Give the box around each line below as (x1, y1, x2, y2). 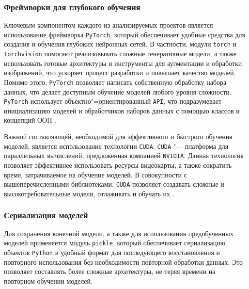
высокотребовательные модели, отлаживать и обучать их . (4, 188, 174, 198)
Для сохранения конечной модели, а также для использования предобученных (4, 228, 233, 238)
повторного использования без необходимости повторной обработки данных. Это (4, 257, 243, 267)
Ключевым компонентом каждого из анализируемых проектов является (4, 20, 213, 30)
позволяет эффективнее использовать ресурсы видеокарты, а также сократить (4, 160, 232, 170)
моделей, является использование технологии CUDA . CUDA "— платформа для (4, 141, 229, 151)
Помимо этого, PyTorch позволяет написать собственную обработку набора (4, 77, 227, 87)
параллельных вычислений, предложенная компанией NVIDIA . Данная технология (4, 150, 244, 161)
